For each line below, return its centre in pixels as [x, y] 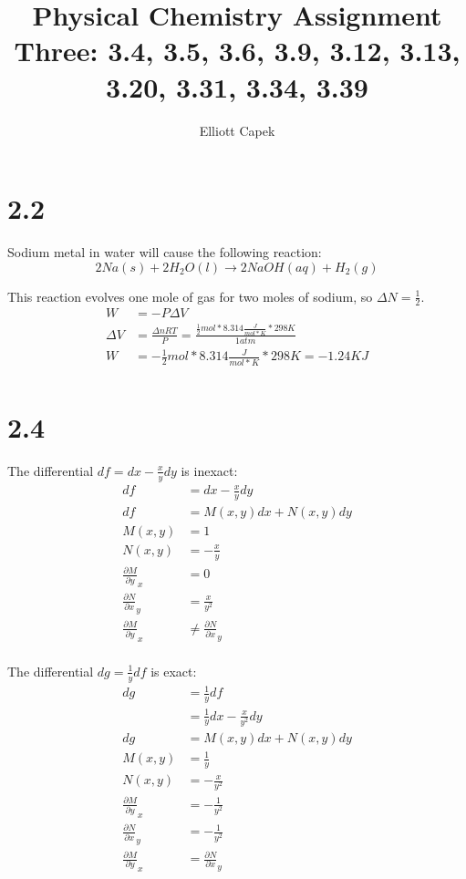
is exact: [174, 671]
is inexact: [209, 470]
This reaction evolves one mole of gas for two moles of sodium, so [190, 296]
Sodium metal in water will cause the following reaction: [165, 252]
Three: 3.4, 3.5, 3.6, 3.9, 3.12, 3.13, [237, 51]
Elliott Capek [237, 130]
